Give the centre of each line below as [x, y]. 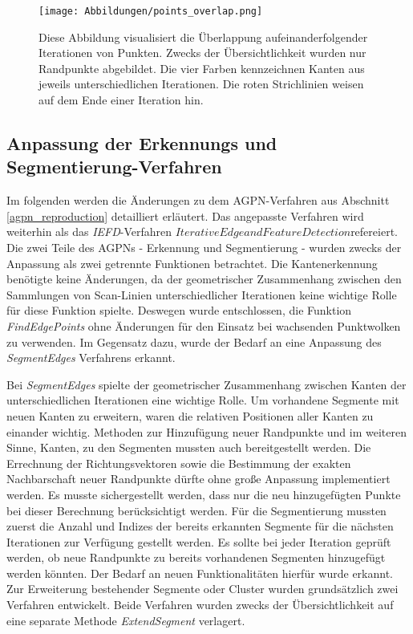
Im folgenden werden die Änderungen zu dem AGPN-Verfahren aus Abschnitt [198, 200]
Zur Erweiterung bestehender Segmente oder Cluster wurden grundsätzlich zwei [202, 589]
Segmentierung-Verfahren [114, 167]
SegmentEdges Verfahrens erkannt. [91, 358]
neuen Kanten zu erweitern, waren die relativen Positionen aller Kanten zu [190, 415]
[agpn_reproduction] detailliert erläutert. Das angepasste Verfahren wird [185, 215]
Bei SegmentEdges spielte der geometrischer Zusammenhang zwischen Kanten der [206, 384]
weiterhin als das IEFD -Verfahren [89, 232]
